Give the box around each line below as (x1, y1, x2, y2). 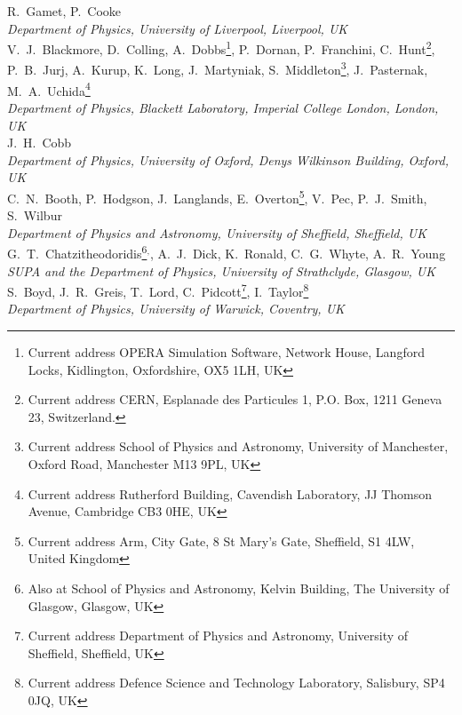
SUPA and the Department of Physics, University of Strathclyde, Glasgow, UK (7, 261, 435, 280)
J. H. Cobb (7, 133, 72, 152)
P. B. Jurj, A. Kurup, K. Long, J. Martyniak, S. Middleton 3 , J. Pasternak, (7, 58, 428, 79)
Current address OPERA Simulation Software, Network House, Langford (28, 343, 425, 361)
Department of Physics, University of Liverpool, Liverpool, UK (7, 19, 348, 37)
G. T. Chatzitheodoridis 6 (7, 242, 147, 262)
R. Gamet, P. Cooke (7, 2, 122, 20)
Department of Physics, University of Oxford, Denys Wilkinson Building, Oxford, (7, 150, 449, 169)
